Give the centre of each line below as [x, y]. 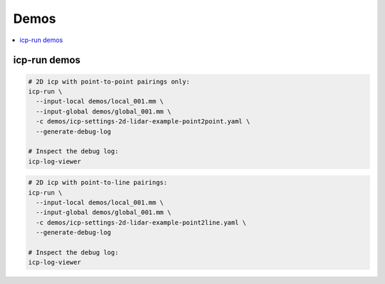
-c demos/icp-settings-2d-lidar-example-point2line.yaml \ [141, 222]
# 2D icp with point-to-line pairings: [98, 183]
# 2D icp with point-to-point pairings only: [109, 81]
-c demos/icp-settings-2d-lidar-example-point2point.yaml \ [143, 122]
